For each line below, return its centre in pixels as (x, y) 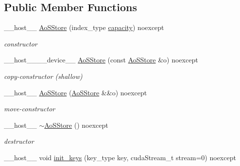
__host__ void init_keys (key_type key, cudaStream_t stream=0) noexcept (120, 157)
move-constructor (30, 109)
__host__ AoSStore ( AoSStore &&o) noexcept (76, 92)
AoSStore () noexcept (76, 125)
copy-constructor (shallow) (43, 76)
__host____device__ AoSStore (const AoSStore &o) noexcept (101, 60)
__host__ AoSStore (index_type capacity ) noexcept (84, 27)
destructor (19, 141)
